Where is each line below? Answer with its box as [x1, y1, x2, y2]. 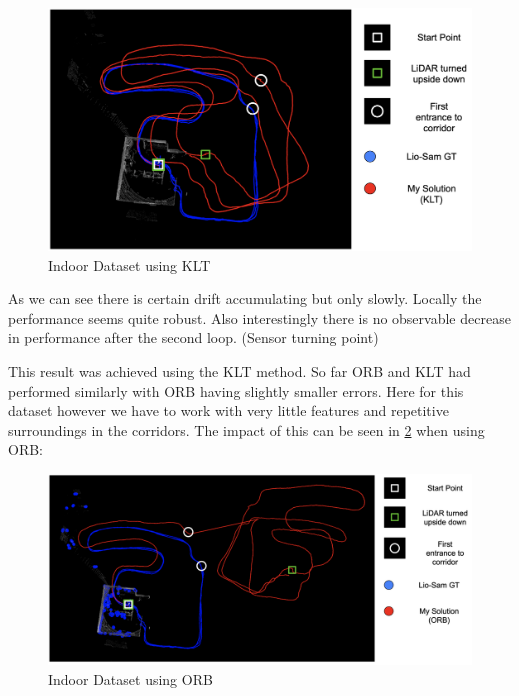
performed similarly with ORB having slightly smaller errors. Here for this [8, 380, 464, 401]
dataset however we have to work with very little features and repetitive [8, 400, 449, 421]
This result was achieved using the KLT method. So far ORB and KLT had [8, 361, 471, 382]
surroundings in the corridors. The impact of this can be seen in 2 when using [8, 419, 485, 440]
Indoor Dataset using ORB [48, 668, 213, 689]
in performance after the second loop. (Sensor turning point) [8, 327, 379, 348]
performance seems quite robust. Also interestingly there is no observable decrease [8, 307, 511, 328]
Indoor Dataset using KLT [48, 254, 211, 275]
